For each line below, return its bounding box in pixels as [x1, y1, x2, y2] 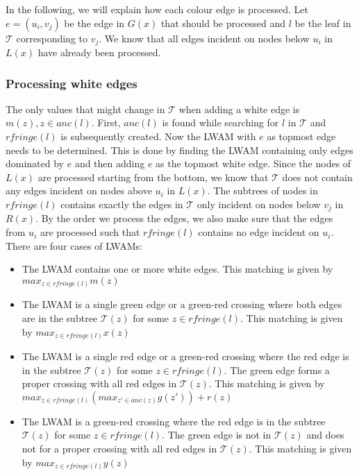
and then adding [74, 156, 145, 171]
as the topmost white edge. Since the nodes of [156, 156, 351, 171]
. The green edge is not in [162, 427, 272, 442]
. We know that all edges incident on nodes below [99, 31, 310, 45]
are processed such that [40, 225, 140, 239]
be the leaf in [294, 15, 351, 30]
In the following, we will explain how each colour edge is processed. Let [6, 2, 309, 16]
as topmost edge [267, 129, 336, 144]
